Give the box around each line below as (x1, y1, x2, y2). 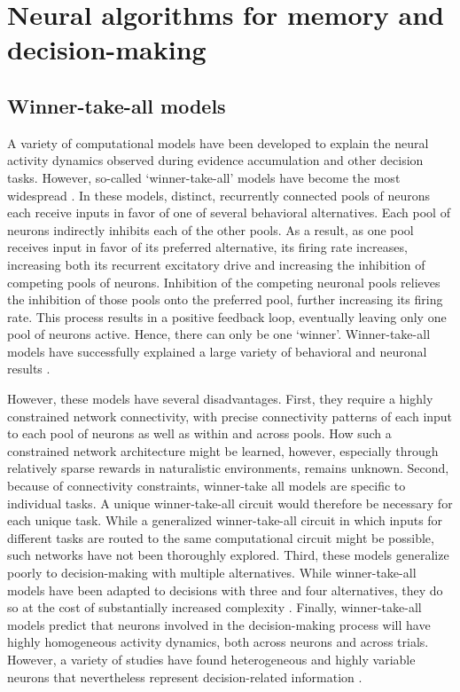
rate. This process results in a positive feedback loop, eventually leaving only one (7, 307, 447, 326)
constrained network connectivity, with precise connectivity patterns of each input (7, 406, 453, 425)
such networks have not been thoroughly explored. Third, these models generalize (7, 546, 449, 564)
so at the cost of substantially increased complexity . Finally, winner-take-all (7, 598, 422, 617)
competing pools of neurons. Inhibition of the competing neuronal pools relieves (7, 272, 441, 291)
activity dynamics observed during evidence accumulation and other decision (7, 151, 424, 169)
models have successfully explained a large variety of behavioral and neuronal (7, 342, 427, 360)
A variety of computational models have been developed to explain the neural (7, 133, 429, 152)
